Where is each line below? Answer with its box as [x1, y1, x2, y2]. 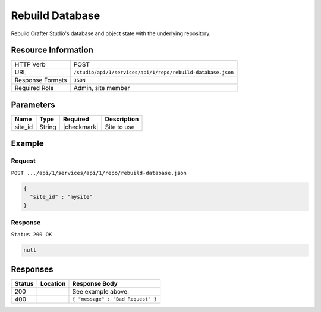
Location [40, 279, 66, 288]
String [39, 123, 56, 131]
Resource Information [11, 45, 93, 55]
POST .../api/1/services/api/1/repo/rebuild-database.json [11, 170, 187, 176]
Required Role [14, 84, 54, 92]
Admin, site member [73, 84, 130, 92]
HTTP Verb [14, 60, 46, 68]
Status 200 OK [11, 231, 52, 238]
